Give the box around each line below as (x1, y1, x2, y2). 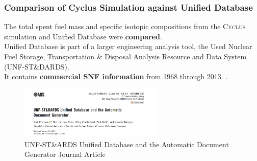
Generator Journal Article (24, 149, 106, 159)
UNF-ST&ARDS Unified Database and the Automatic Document (24, 139, 229, 149)
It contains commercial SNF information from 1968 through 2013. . (4, 71, 228, 82)
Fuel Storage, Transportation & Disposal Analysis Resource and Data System (4, 51, 247, 61)
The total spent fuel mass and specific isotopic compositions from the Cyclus (4, 21, 246, 32)
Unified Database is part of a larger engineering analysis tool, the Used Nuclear (4, 41, 252, 52)
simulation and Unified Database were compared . (4, 31, 162, 41)
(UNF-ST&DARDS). (4, 61, 69, 72)
